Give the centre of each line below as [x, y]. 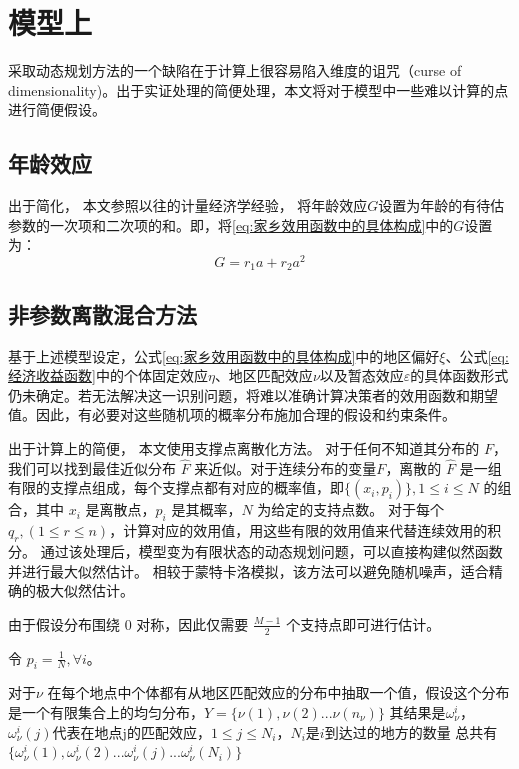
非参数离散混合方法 [102, 313]
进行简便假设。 [57, 109]
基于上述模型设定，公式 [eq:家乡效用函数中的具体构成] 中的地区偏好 [224, 355]
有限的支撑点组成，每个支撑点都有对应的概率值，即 [176, 487]
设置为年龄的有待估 [441, 205]
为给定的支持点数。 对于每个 [350, 509]
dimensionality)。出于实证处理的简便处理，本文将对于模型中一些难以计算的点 [258, 89]
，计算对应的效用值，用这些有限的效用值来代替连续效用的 [298, 530]
